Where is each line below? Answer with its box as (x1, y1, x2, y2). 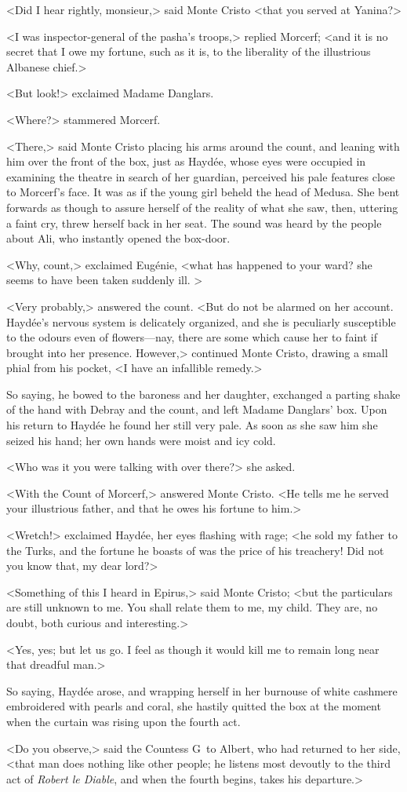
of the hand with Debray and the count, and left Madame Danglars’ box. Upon (6, 401, 387, 418)
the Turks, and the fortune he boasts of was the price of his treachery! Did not (6, 542, 384, 558)
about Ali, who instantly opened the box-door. (6, 230, 231, 246)
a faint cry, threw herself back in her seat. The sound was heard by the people (6, 214, 382, 231)
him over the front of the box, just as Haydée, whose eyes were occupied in (6, 153, 366, 170)
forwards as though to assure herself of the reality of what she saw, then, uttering (6, 199, 398, 215)
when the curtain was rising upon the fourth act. (6, 713, 241, 729)
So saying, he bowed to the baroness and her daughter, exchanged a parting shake (6, 385, 401, 402)
